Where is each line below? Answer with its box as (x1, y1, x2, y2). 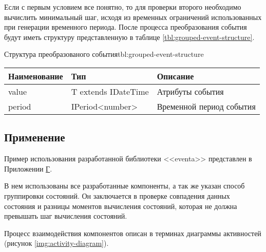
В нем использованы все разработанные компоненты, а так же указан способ (4, 180, 245, 191)
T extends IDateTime (71, 85, 149, 97)
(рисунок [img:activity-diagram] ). (4, 238, 109, 248)
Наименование (8, 70, 63, 82)
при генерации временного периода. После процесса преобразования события (4, 22, 247, 32)
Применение (4, 129, 65, 145)
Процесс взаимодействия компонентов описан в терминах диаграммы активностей (4, 227, 261, 238)
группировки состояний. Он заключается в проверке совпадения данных (4, 190, 230, 201)
